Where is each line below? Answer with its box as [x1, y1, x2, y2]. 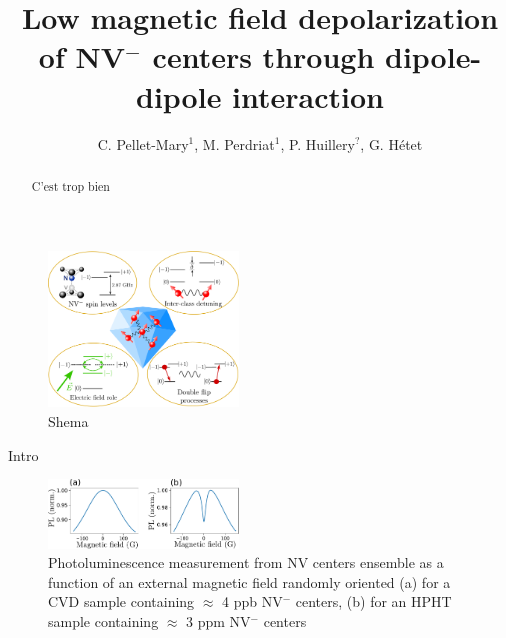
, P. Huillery [280, 133, 355, 154]
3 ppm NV [186, 611, 251, 632]
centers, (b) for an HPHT [295, 591, 452, 612]
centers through [152, 36, 375, 77]
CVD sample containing [48, 591, 195, 612]
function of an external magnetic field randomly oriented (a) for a [48, 571, 451, 592]
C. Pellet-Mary [97, 133, 189, 154]
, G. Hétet [360, 133, 423, 154]
